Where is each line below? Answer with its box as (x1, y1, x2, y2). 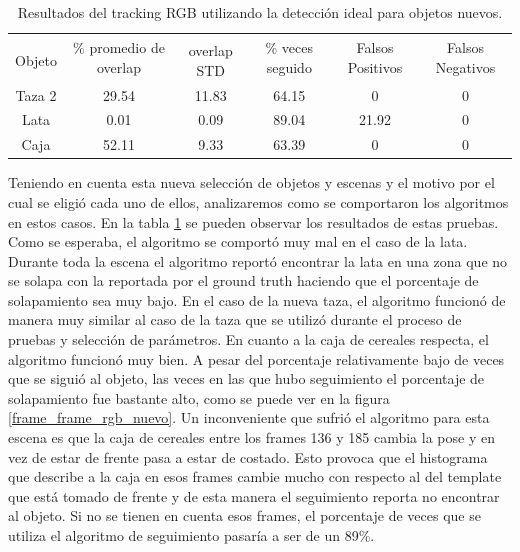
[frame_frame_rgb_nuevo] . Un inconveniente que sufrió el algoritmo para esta (8, 407, 490, 428)
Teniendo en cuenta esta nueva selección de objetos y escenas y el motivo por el (8, 172, 495, 193)
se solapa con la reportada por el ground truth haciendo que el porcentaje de (8, 270, 479, 291)
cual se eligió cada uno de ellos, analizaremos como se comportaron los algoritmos (8, 191, 509, 212)
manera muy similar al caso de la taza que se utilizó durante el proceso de (8, 309, 462, 330)
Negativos (435, 57, 496, 78)
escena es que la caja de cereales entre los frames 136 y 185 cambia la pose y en (8, 427, 495, 448)
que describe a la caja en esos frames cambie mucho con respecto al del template (8, 466, 502, 487)
